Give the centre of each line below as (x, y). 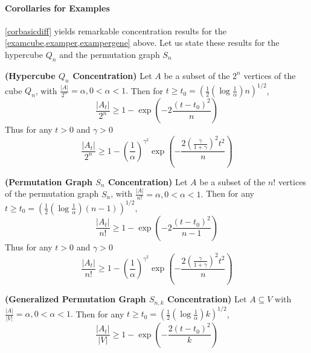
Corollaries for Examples (57, 8)
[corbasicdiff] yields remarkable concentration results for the (116, 30)
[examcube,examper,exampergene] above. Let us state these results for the (142, 43)
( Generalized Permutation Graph (75, 299)
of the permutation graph (52, 193)
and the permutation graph (110, 54)
